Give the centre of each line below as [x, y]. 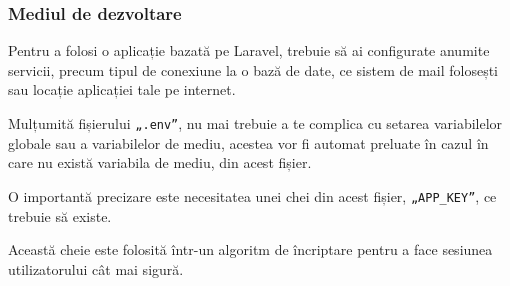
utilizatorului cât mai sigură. [96, 268]
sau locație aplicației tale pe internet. [122, 89]
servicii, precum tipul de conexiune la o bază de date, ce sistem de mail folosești [253, 69]
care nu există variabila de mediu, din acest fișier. [160, 162]
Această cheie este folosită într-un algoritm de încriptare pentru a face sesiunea [250, 249]
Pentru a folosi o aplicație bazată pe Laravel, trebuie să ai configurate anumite [249, 50]
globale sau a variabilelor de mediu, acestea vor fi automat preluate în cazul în [248, 142]
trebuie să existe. [60, 215]
